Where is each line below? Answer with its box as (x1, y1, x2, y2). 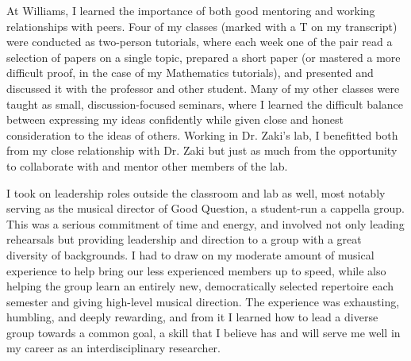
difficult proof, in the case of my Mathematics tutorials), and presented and (6, 64, 374, 81)
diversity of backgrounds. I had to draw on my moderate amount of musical (6, 246, 375, 263)
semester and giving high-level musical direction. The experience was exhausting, (6, 293, 400, 309)
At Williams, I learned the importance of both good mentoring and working (6, 2, 375, 18)
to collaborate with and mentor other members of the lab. (6, 157, 288, 174)
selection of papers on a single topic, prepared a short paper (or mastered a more (6, 48, 401, 65)
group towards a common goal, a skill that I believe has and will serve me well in (6, 324, 401, 340)
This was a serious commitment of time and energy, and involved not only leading (6, 215, 405, 232)
